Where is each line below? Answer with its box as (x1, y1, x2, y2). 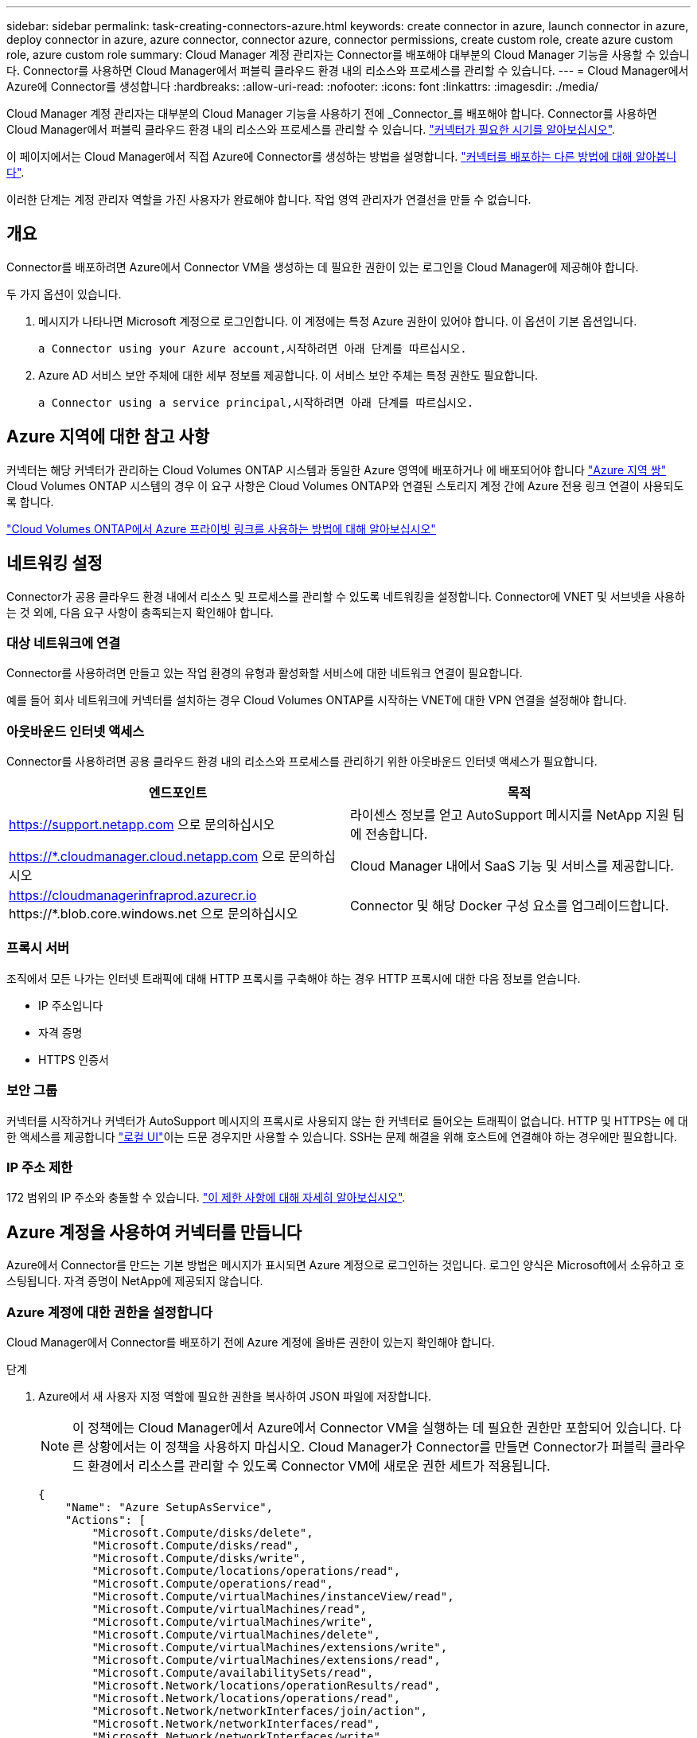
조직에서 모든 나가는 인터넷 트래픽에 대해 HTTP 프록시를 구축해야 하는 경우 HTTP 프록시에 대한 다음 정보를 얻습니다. (6, 971, 581, 985)
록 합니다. (6, 494, 54, 509)
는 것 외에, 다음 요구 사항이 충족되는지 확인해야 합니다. (6, 605, 274, 619)
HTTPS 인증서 (38, 1052, 109, 1066)
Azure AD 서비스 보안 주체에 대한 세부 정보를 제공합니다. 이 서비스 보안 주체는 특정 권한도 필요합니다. (38, 368, 539, 382)
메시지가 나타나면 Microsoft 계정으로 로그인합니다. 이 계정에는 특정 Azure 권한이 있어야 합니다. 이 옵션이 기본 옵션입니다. (38, 314, 637, 328)
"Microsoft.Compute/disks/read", (92, 1538, 300, 1552)
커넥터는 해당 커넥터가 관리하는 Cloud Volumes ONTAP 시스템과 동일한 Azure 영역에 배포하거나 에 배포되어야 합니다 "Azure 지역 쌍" (6, 462, 667, 477)
